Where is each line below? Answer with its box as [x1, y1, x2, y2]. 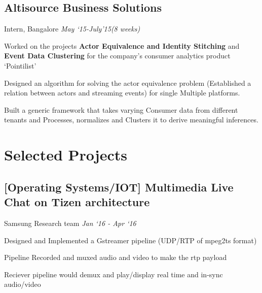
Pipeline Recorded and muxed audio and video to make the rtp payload [4, 252, 227, 263]
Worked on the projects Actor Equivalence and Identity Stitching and [4, 40, 240, 51]
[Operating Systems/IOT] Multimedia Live [4, 179, 234, 194]
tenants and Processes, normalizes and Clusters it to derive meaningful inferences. [4, 114, 258, 125]
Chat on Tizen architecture [4, 194, 150, 210]
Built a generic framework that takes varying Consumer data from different [4, 104, 238, 115]
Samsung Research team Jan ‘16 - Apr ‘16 [4, 217, 136, 228]
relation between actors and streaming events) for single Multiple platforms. [4, 87, 240, 98]
